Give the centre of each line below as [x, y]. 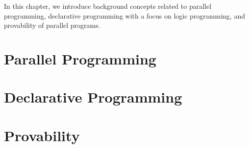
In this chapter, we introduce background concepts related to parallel [108, 6]
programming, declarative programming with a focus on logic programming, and [124, 15]
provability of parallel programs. [52, 25]
